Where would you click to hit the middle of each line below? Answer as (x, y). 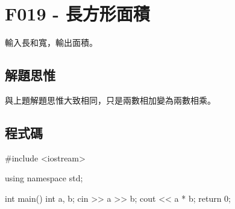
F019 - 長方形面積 (77, 14)
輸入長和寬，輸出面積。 (51, 42)
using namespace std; (44, 178)
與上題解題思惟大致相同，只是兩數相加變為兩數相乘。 (110, 100)
